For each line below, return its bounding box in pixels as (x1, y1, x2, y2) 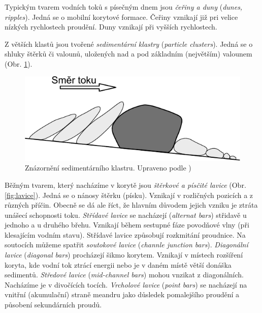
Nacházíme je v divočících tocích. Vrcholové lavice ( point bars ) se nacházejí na (5, 279, 247, 290)
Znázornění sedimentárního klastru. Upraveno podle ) (25, 162, 191, 173)
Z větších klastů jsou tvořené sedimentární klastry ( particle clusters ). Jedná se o (5, 38, 253, 49)
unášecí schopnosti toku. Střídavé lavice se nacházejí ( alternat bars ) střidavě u (5, 209, 247, 220)
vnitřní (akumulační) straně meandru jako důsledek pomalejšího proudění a (5, 289, 240, 300)
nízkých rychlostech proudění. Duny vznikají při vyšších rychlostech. (5, 21, 217, 32)
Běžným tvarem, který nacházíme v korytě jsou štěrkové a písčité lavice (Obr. (5, 179, 246, 190)
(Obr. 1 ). (5, 58, 32, 69)
